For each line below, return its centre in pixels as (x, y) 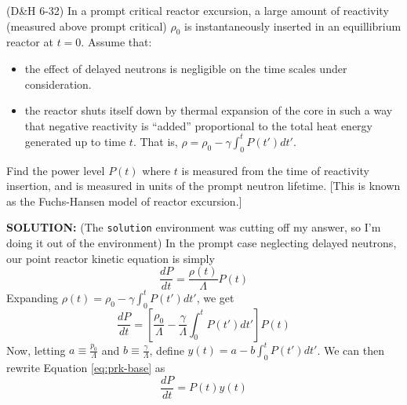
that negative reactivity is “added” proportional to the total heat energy (198, 125)
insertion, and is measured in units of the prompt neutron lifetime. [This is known (203, 186)
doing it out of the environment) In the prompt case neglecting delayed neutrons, (202, 243)
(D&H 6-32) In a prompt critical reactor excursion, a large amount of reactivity (198, 10)
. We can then (351, 350)
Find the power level (56, 170)
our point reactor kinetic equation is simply (111, 258)
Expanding (32, 297)
